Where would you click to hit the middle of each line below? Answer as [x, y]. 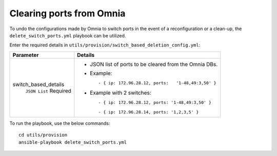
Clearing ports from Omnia [67, 13]
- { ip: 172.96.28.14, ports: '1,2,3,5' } [149, 112]
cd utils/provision [43, 135]
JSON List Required [48, 91]
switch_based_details [38, 84]
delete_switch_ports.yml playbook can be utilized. [68, 35]
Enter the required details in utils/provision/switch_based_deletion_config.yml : [105, 45]
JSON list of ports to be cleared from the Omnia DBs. [154, 64]
